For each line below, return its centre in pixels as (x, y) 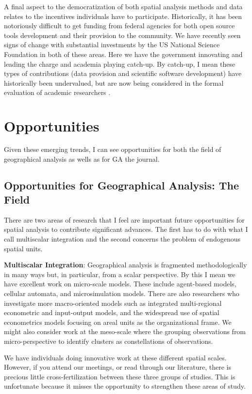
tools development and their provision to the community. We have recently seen (122, 35)
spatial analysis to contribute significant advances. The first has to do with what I (126, 229)
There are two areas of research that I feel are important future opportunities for (124, 219)
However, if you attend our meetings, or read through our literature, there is (118, 367)
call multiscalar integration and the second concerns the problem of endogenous (122, 239)
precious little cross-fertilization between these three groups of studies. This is (120, 376)
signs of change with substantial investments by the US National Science (112, 45)
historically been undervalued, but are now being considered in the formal (114, 83)
